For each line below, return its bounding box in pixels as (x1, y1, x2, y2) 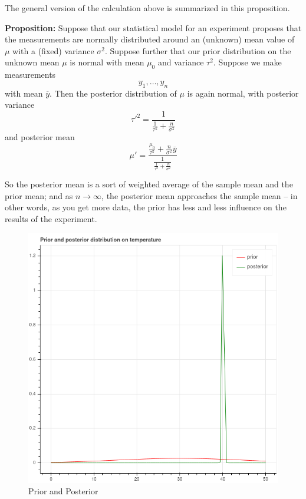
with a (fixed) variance (12, 44, 94, 57)
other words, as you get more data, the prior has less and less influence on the (5, 201, 287, 213)
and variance (157, 56, 204, 68)
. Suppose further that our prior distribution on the (104, 44, 291, 57)
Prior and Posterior (28, 485, 98, 497)
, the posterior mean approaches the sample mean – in (101, 189, 298, 201)
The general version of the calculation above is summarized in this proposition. (5, 2, 290, 14)
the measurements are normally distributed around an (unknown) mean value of (5, 33, 295, 45)
